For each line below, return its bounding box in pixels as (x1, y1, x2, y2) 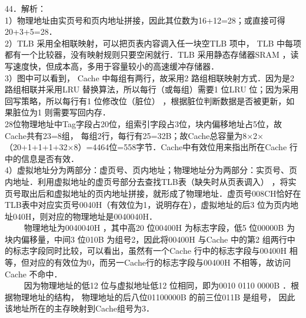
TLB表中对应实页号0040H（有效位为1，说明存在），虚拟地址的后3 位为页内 (5, 198, 290, 211)
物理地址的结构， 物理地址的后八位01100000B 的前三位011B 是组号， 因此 (12, 290, 295, 303)
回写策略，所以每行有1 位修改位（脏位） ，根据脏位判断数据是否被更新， (5, 94, 287, 107)
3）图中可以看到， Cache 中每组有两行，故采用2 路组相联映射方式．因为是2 (5, 71, 294, 84)
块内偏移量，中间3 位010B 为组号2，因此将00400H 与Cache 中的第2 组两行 (5, 233, 287, 245)
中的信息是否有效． (5, 152, 79, 164)
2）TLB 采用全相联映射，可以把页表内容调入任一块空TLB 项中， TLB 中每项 (5, 37, 301, 49)
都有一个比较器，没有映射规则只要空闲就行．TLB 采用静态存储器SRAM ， (5, 48, 291, 61)
